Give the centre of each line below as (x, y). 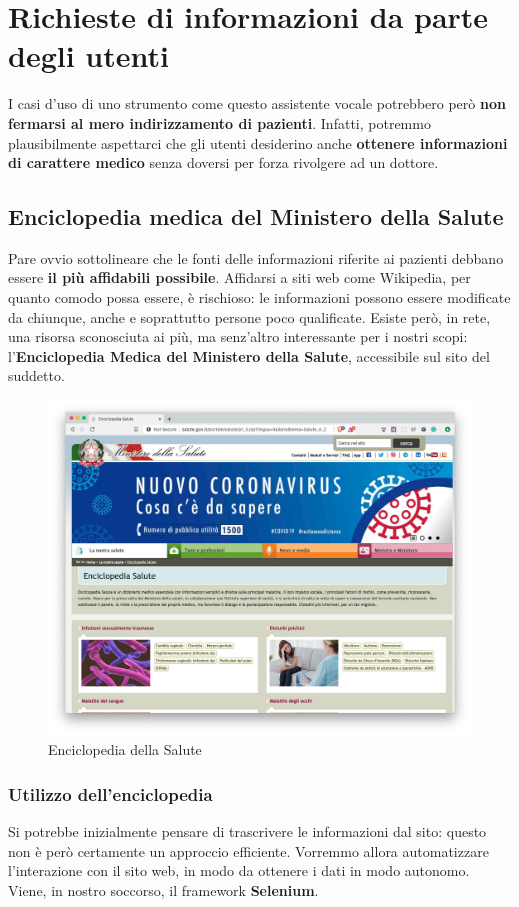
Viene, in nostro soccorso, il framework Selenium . (163, 890)
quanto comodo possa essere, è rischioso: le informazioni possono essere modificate (259, 297)
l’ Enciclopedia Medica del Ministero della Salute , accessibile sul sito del (249, 355)
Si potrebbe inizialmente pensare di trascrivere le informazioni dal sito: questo (247, 831)
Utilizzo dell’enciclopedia (110, 793)
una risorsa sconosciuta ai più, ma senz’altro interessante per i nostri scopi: (238, 336)
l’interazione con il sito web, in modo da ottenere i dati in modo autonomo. (239, 870)
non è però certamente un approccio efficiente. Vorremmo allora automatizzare (248, 850)
